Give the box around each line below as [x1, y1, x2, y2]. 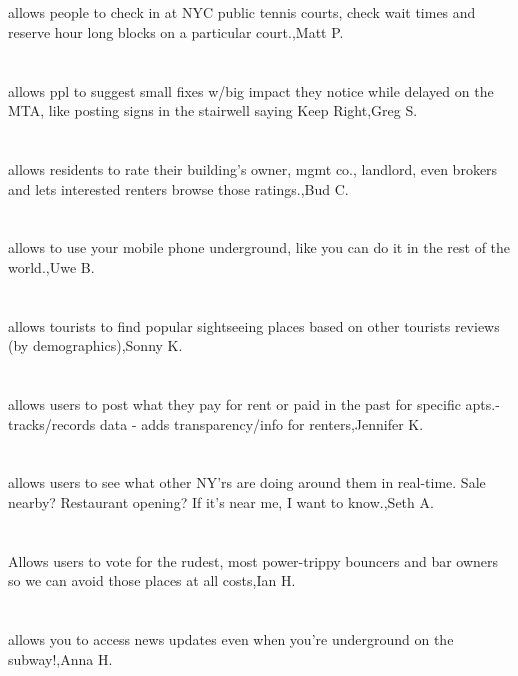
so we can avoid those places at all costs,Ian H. [8, 570, 296, 591]
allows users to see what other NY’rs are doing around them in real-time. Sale [8, 472, 486, 493]
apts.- [465, 394, 500, 415]
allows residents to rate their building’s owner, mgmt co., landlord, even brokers [8, 158, 498, 179]
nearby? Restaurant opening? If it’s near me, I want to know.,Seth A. [8, 492, 434, 513]
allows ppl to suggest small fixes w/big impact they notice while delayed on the [8, 80, 494, 101]
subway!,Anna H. [8, 648, 113, 669]
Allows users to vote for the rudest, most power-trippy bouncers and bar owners [8, 550, 499, 571]
